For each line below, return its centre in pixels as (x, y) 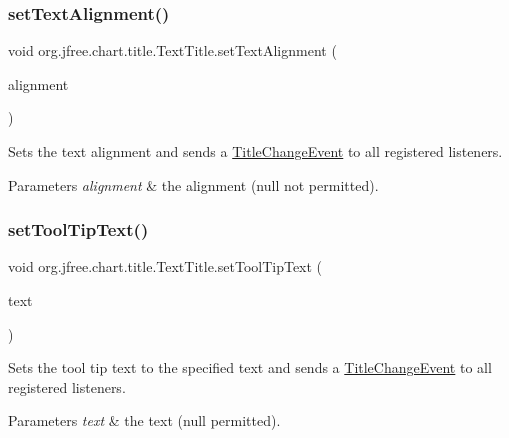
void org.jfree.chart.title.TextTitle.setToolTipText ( (165, 266)
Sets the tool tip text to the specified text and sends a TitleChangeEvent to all (250, 367)
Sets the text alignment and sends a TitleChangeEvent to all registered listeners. (255, 151)
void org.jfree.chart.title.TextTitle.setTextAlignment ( (172, 50)
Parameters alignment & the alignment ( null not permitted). (193, 184)
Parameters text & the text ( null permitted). (144, 420)
